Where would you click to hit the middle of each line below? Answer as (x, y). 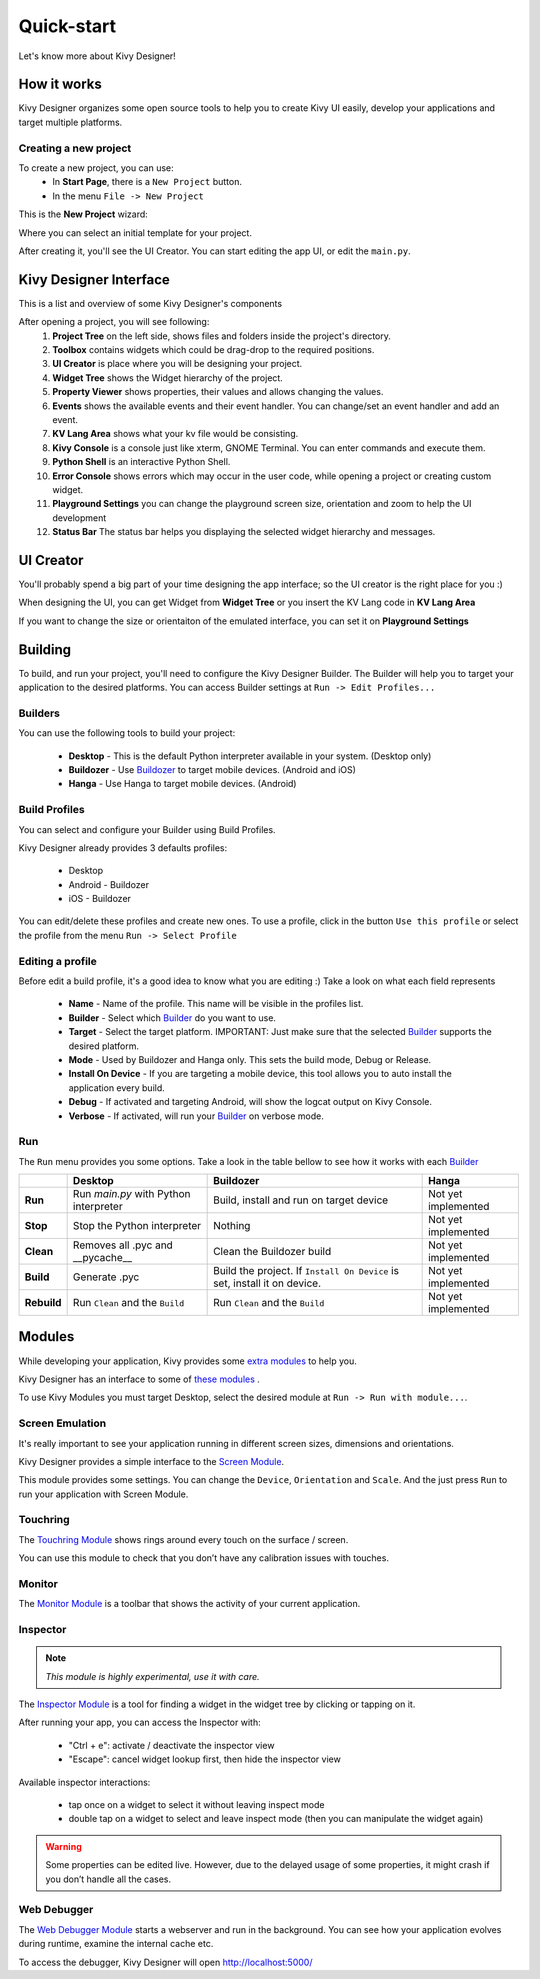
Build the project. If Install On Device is (306, 1271)
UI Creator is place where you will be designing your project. (177, 364)
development (79, 517)
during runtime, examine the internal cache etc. (116, 1944)
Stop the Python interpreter (137, 1226)
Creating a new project (75, 148)
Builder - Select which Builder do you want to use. (172, 1017)
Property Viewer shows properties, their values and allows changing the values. (218, 392)
